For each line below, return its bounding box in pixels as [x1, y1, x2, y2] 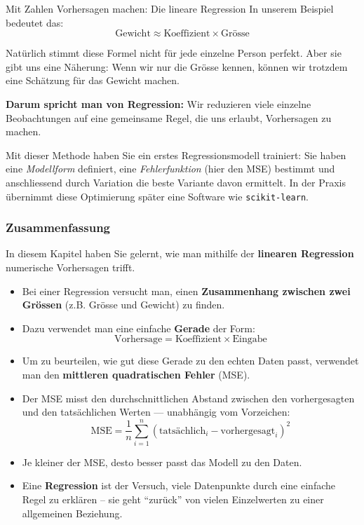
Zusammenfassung [6, 219, 111, 236]
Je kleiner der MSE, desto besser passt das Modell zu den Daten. [22, 454, 302, 469]
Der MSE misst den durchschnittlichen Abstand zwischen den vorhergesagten [22, 390, 355, 405]
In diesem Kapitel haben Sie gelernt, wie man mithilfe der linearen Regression [6, 246, 354, 261]
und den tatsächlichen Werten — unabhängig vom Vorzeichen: [22, 404, 290, 419]
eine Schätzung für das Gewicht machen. [6, 73, 180, 88]
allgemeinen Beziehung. [22, 505, 123, 520]
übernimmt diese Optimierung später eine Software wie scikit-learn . [6, 189, 309, 203]
